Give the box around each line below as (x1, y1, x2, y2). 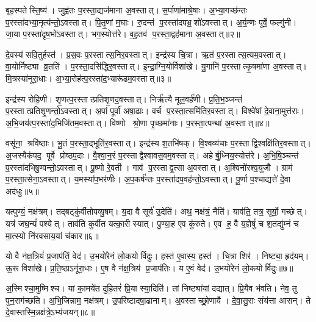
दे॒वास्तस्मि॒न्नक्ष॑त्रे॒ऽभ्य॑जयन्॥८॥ (5, 306, 95, 318)
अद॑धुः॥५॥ (5, 184, 39, 197)
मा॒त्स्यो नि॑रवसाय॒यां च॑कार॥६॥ (5, 229, 99, 241)
